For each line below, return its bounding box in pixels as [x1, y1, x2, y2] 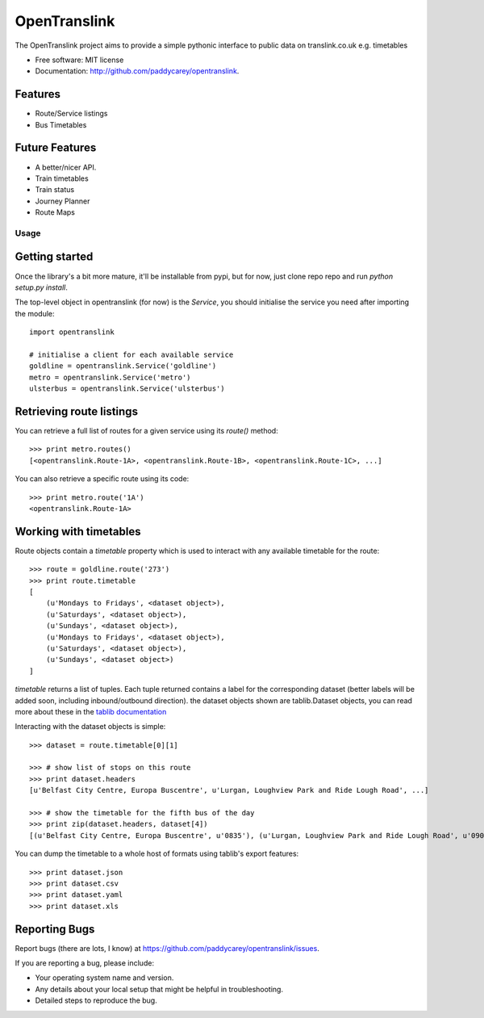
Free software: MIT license [35, 55, 124, 65]
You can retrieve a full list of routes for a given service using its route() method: [15, 425, 278, 435]
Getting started [15, 250, 94, 264]
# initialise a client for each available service [29, 350, 234, 359]
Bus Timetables [35, 119, 87, 129]
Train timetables [35, 174, 89, 183]
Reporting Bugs [15, 922, 95, 936]
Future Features [15, 141, 97, 155]
